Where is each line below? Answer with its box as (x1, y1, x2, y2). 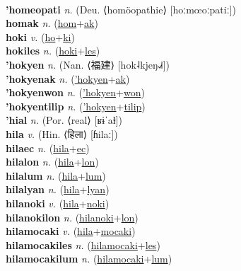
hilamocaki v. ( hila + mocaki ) (6, 224, 136, 238)
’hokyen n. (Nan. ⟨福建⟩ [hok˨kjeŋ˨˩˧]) (6, 57, 170, 71)
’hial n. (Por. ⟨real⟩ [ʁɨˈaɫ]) (6, 113, 122, 127)
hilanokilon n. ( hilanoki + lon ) (6, 209, 139, 224)
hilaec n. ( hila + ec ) (6, 140, 90, 155)
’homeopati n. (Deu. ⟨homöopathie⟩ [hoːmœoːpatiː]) (6, 1, 236, 16)
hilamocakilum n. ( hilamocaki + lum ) (6, 251, 172, 266)
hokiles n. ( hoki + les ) (6, 43, 100, 58)
